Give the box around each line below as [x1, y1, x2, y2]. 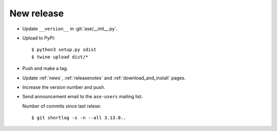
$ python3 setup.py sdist [31, 47, 97, 53]
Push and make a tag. [22, 65, 68, 72]
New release [9, 8, 64, 19]
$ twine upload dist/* [31, 54, 89, 60]
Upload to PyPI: [22, 35, 55, 41]
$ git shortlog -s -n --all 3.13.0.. [31, 115, 127, 121]
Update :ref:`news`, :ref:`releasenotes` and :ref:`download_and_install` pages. [22, 75, 186, 81]
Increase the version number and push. [22, 84, 106, 90]
